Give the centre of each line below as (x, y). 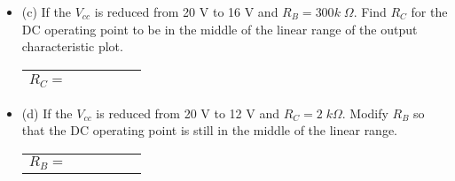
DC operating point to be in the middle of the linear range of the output (220, 29)
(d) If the (47, 113)
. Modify (365, 113)
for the (429, 11)
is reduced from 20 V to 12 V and (188, 113)
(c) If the (47, 11)
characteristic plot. (72, 46)
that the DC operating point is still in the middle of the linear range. (210, 130)
